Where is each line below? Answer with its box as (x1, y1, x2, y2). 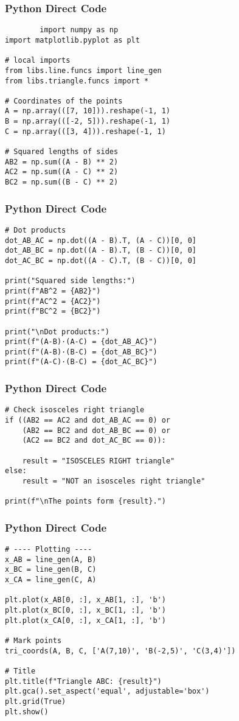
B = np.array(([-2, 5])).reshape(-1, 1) (5, 117, 171, 126)
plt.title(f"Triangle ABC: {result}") (5, 677, 162, 686)
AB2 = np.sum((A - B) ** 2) (5, 157, 119, 166)
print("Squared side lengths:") (5, 276, 136, 286)
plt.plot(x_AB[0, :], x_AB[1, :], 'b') (5, 596, 166, 605)
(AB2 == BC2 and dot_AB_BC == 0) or (22, 426, 171, 435)
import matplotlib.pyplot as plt (5, 35, 140, 44)
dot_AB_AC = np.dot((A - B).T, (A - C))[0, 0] (5, 236, 196, 245)
